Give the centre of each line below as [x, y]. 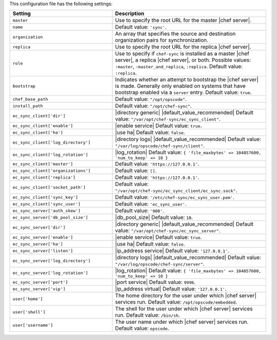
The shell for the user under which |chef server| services [184, 309]
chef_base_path [30, 99]
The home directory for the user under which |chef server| [186, 296]
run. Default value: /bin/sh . [148, 315]
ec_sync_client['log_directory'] [52, 142]
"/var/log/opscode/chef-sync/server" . [160, 264]
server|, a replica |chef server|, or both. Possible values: [183, 60]
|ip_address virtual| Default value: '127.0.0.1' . [171, 289]
